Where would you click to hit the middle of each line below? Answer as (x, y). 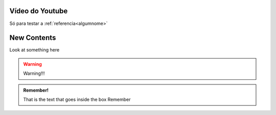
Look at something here (34, 50)
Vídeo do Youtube (39, 11)
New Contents (33, 38)
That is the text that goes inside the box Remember (77, 99)
